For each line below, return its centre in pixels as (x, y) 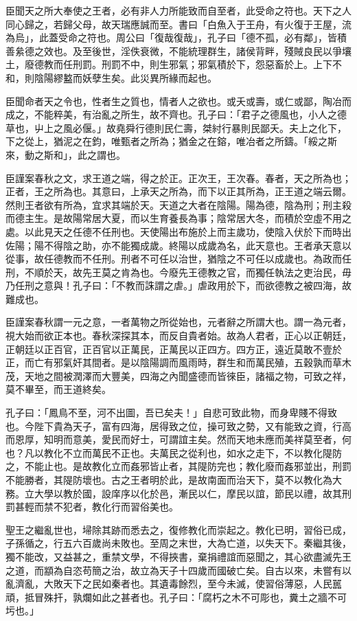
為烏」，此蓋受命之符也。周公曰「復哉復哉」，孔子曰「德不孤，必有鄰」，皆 (171, 37)
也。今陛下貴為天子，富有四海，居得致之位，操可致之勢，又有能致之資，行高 (178, 426)
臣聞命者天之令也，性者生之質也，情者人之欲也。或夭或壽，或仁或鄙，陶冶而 (178, 101)
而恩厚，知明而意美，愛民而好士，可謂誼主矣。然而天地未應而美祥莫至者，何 (178, 439)
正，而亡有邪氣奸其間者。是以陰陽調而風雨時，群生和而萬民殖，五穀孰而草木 (178, 362)
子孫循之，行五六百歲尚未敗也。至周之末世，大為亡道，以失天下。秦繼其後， (178, 543)
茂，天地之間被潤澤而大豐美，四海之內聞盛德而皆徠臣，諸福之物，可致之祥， (178, 375)
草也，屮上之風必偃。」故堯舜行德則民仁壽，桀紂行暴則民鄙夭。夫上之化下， (176, 127)
